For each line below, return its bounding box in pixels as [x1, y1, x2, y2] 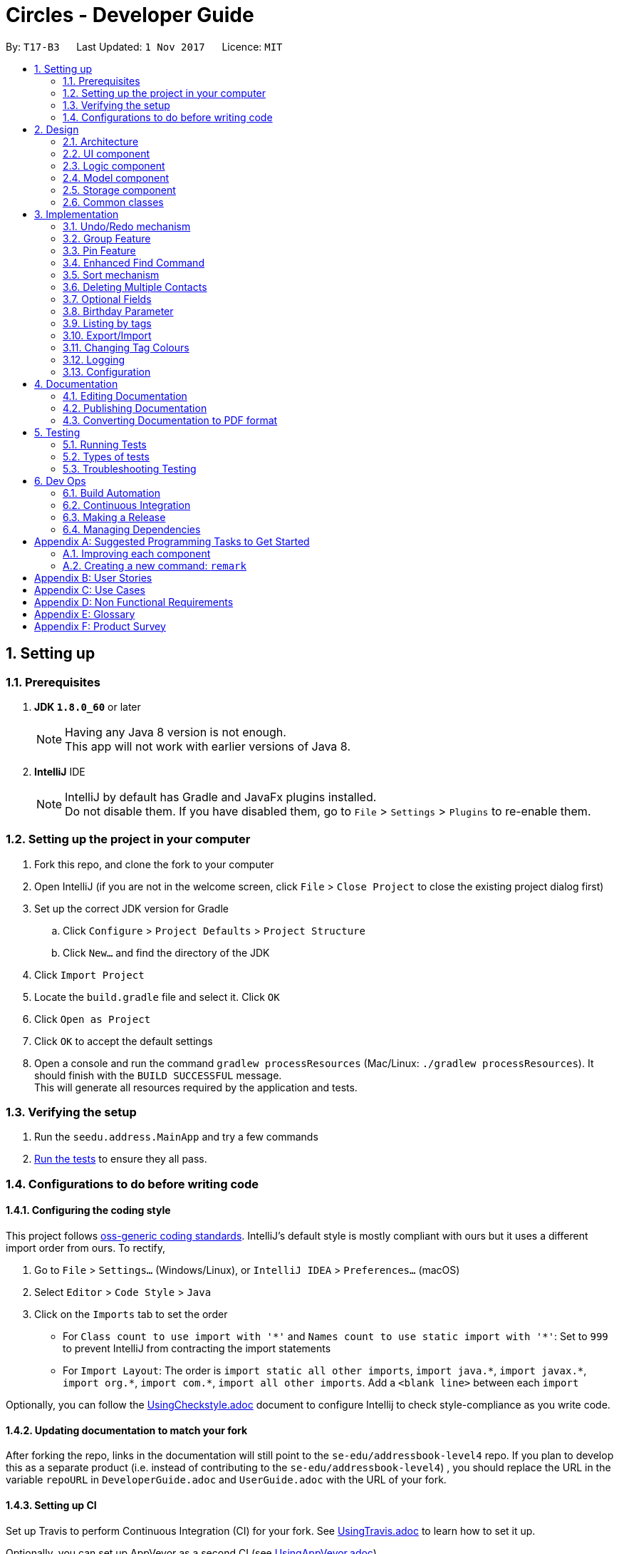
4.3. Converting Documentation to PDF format [63, 413, 278, 426]
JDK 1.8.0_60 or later [34, 700, 141, 713]
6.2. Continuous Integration [63, 498, 191, 511]
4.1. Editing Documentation [63, 389, 187, 402]
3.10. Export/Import [63, 329, 152, 341]
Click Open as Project [34, 1012, 151, 1025]
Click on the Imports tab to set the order [34, 1308, 228, 1321]
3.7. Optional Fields [63, 292, 152, 305]
